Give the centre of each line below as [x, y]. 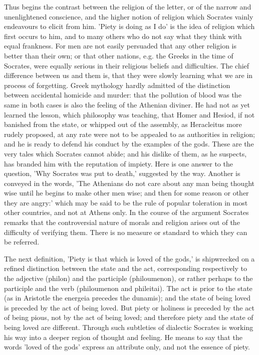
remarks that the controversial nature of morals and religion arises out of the [122, 222]
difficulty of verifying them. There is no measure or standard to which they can [126, 232]
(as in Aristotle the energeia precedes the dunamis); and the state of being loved [127, 298]
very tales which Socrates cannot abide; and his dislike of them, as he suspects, [125, 153]
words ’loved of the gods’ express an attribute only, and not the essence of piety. [127, 347]
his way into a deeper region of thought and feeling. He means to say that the [123, 337]
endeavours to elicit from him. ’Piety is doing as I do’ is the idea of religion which [129, 26]
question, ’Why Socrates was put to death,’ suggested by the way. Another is [122, 173]
